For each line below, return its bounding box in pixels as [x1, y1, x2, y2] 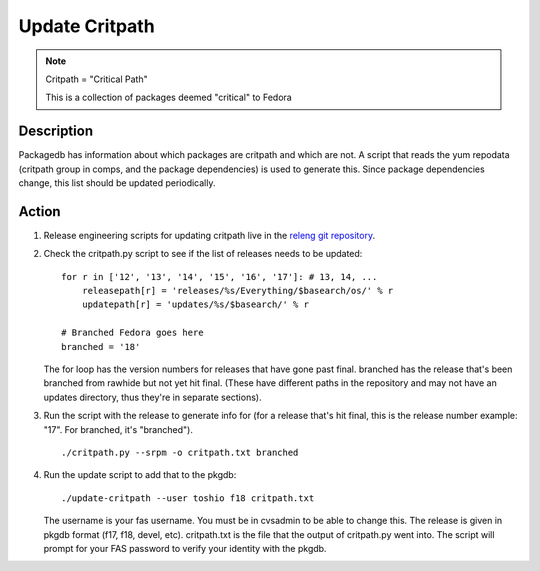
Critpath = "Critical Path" [45, 73, 149, 85]
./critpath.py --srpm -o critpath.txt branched [61, 447, 299, 458]
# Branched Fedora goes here [61, 327, 204, 339]
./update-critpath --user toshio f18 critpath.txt [61, 492, 315, 504]
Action [18, 203, 61, 220]
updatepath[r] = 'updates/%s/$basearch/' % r [81, 299, 310, 310]
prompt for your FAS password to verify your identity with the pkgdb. [43, 542, 327, 554]
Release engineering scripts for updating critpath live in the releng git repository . [43, 229, 375, 241]
